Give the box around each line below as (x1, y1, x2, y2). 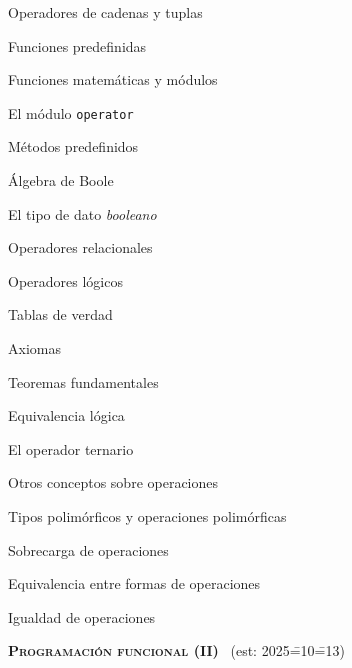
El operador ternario (8, 438, 134, 459)
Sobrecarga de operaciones (8, 539, 169, 560)
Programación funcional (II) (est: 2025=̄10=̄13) (8, 640, 345, 661)
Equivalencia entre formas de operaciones (8, 573, 261, 594)
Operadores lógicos (8, 270, 123, 291)
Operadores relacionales (8, 237, 153, 258)
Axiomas (8, 338, 61, 358)
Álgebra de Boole (8, 170, 114, 191)
